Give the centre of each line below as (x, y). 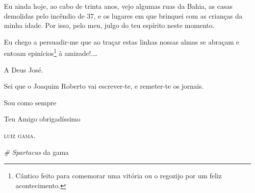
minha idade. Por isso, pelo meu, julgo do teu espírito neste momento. (109, 25)
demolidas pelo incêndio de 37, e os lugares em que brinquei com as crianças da (123, 15)
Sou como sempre (30, 102)
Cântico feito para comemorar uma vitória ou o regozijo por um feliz (119, 176)
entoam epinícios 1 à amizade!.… (51, 52)
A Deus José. (24, 69)
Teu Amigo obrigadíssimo (42, 119)
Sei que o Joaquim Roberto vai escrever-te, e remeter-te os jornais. (104, 86)
